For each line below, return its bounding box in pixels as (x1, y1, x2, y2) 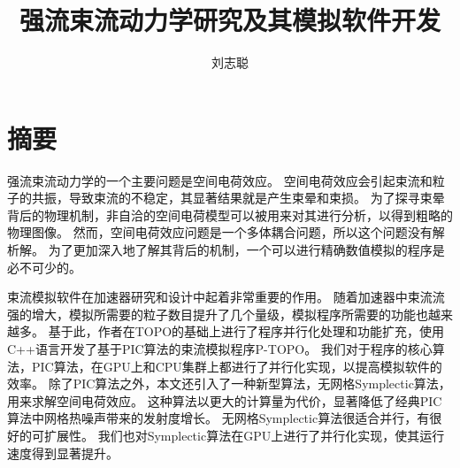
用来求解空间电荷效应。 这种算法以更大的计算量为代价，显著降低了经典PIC (7, 391, 442, 410)
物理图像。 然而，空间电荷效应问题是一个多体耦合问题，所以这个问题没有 (7, 223, 433, 242)
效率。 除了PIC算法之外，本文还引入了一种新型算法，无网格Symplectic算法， (7, 374, 451, 393)
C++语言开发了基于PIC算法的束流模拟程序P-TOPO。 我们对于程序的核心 (7, 340, 433, 357)
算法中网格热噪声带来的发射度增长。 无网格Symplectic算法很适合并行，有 (7, 409, 430, 427)
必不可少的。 (7, 257, 81, 276)
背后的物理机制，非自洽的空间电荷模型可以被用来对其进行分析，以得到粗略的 (7, 205, 453, 224)
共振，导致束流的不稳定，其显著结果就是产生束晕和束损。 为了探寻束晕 (31, 188, 445, 207)
